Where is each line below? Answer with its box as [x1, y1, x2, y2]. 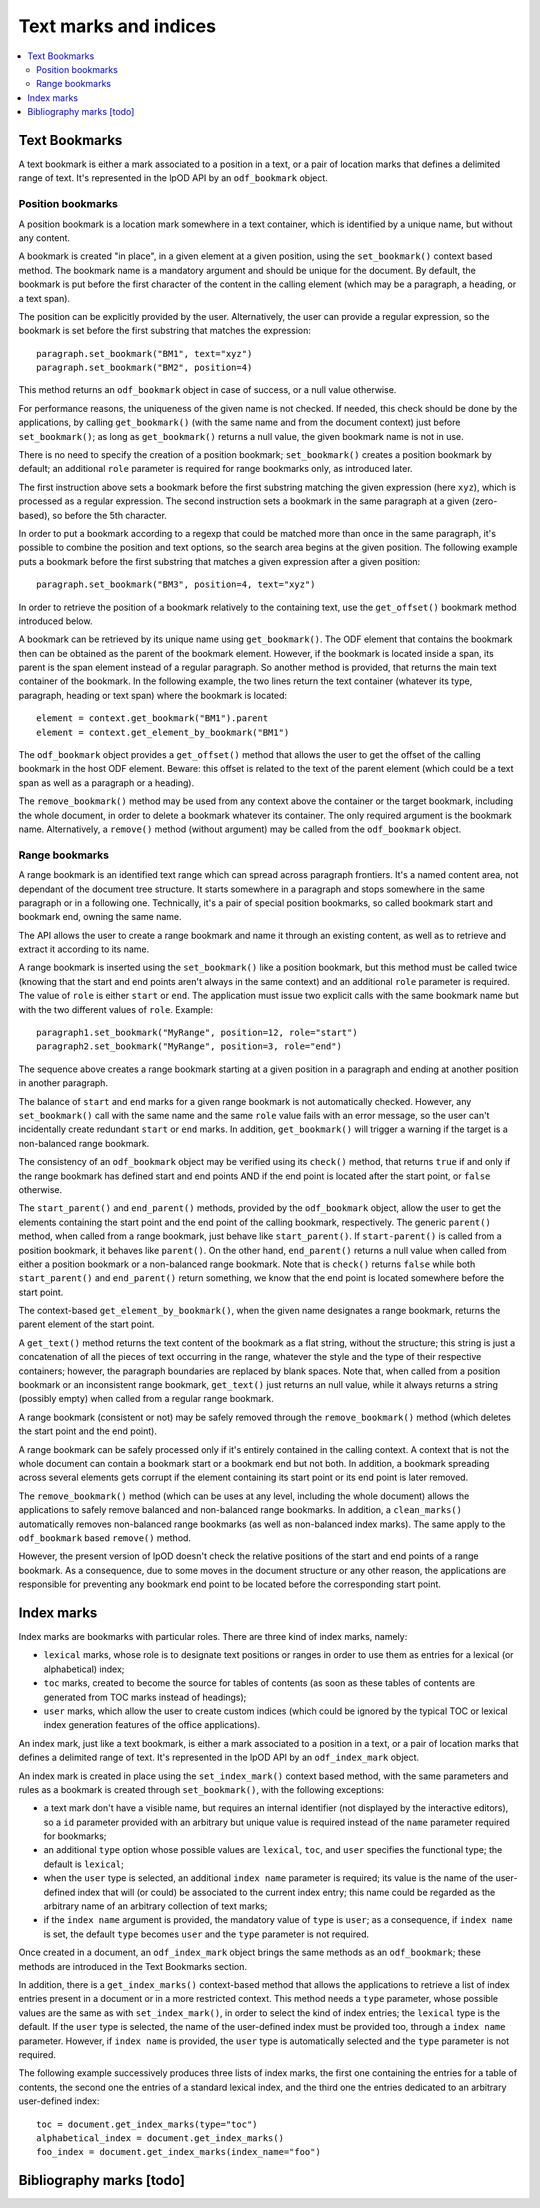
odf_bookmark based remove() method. [18, 1531, 192, 1544]
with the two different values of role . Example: [18, 1003, 214, 1015]
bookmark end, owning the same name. [18, 911, 182, 923]
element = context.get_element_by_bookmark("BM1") [36, 726, 290, 738]
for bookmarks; [43, 1830, 107, 1842]
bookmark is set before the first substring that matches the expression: [18, 325, 312, 337]
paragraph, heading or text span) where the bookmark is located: [18, 689, 288, 701]
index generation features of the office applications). [43, 1719, 260, 1731]
